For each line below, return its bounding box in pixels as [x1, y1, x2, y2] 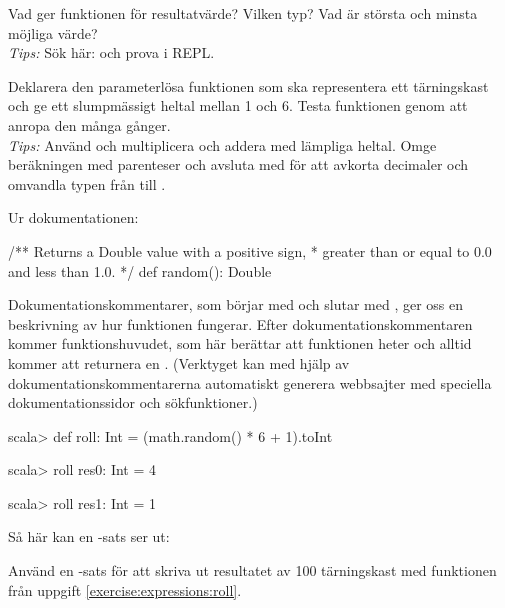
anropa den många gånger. [8, 114, 171, 135]
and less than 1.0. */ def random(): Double [8, 260, 272, 281]
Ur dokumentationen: [8, 207, 139, 228]
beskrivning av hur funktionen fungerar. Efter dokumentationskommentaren [8, 313, 473, 334]
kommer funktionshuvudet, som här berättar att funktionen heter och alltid [8, 333, 472, 354]
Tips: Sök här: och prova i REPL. [8, 42, 215, 63]
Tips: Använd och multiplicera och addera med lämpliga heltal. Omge [8, 134, 437, 155]
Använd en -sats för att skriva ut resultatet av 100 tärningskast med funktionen [8, 560, 497, 581]
